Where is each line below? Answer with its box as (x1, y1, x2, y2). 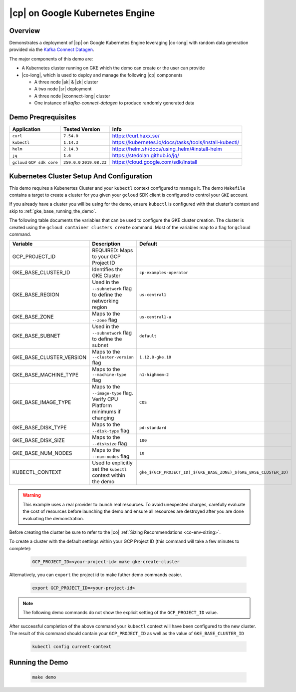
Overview (9, 26, 40, 35)
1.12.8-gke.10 (139, 354, 172, 360)
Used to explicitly (92, 459, 133, 466)
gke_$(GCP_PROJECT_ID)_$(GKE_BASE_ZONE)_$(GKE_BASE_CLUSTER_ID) (139, 469, 289, 475)
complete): (9, 545, 32, 551)
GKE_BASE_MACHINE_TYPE (12, 371, 79, 378)
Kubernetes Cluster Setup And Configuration (9, 172, 152, 180)
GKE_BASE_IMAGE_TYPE (12, 399, 71, 406)
